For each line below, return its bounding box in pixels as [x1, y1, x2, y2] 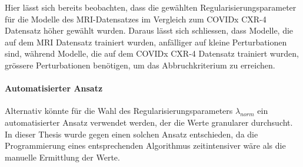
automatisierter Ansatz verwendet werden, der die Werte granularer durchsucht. [5, 116, 293, 128]
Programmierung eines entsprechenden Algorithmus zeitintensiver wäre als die [5, 139, 286, 152]
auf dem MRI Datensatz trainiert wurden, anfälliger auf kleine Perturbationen [5, 35, 287, 48]
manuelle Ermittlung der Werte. [5, 150, 120, 163]
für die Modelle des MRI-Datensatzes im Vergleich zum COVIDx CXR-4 [5, 12, 267, 25]
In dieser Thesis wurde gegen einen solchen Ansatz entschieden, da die [5, 127, 258, 140]
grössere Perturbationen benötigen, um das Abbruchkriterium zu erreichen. [5, 58, 275, 71]
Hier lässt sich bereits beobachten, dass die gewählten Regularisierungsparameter [5, 1, 297, 13]
